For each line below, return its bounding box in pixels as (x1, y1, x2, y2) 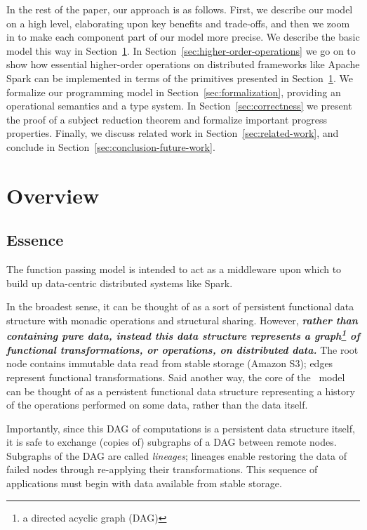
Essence (6, 229, 64, 251)
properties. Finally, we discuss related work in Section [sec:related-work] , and (6, 126, 339, 140)
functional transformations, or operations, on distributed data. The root (6, 342, 359, 357)
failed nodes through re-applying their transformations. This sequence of (6, 462, 318, 477)
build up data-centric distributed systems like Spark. (6, 275, 233, 290)
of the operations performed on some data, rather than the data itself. (6, 397, 308, 412)
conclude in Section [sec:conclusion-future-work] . (6, 139, 215, 154)
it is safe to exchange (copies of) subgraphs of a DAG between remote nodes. (6, 435, 337, 449)
